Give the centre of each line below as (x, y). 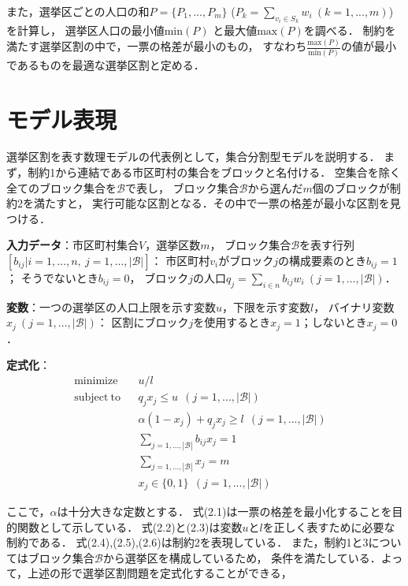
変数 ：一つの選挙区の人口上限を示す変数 (111, 306)
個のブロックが (351, 187)
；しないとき (334, 322)
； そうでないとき (52, 278)
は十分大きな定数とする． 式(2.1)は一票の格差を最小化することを (224, 511)
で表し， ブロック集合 (182, 187)
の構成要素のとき (322, 260)
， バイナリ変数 (354, 306)
